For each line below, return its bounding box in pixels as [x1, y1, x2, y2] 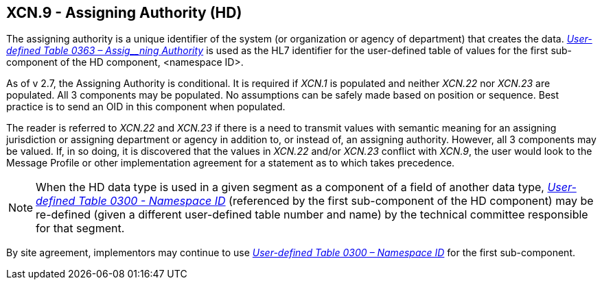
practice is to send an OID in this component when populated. [6, 101, 286, 113]
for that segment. [36, 221, 125, 236]
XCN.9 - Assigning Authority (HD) [6, 4, 242, 21]
